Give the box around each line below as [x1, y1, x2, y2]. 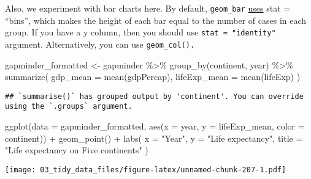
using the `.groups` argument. [5, 102, 132, 111]
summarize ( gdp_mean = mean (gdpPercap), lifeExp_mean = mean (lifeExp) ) [5, 70, 301, 83]
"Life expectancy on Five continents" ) [5, 144, 148, 156]
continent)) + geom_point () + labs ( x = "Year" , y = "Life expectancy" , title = [5, 131, 303, 144]
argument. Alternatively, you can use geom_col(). [5, 37, 195, 50]
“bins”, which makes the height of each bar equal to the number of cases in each [5, 13, 307, 26]
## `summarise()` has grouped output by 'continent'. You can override [5, 92, 304, 101]
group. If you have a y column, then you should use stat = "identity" [5, 26, 276, 38]
